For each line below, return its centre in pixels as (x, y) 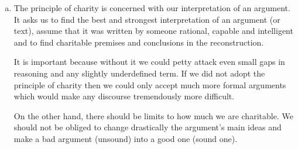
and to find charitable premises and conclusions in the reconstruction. (139, 42)
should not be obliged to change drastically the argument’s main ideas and (148, 127)
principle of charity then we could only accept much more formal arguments (150, 84)
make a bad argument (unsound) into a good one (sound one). (126, 138)
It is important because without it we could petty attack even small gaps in (149, 62)
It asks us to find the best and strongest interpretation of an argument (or (147, 19)
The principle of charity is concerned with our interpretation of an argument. (152, 8)
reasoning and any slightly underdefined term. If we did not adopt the (139, 73)
